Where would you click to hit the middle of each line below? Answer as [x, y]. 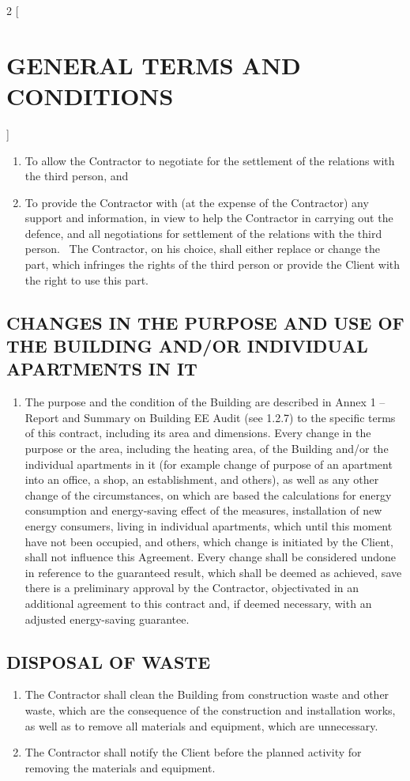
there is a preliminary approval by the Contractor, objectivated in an [192, 588]
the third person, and [77, 176]
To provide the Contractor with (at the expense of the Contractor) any [197, 202]
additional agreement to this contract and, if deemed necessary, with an [198, 603]
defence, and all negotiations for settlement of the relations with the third [203, 233]
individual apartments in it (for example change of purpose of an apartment [209, 464]
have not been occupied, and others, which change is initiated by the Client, [209, 541]
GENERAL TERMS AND [154, 64]
